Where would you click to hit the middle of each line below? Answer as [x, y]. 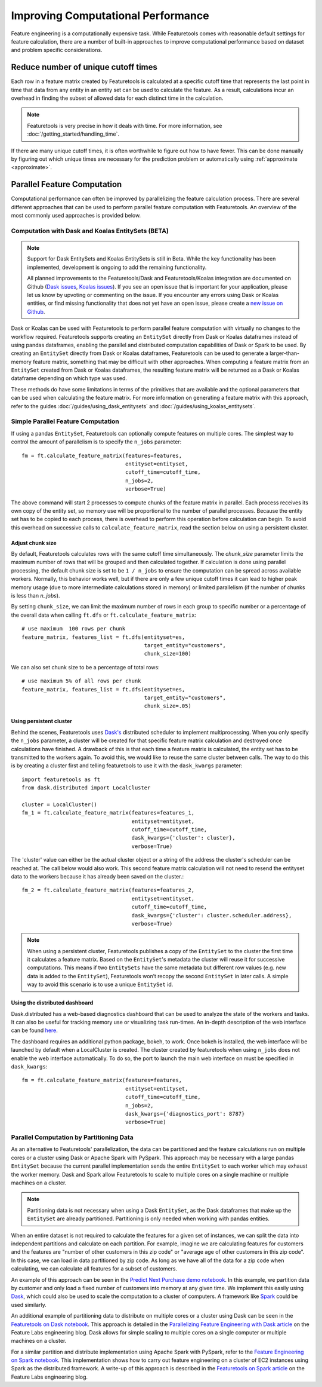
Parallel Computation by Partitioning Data [72, 1137]
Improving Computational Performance [110, 16]
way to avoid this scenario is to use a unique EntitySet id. [100, 985]
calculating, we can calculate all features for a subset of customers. [94, 1269]
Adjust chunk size [34, 543]
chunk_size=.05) [168, 706]
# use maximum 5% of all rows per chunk [81, 681]
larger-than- [284, 353]
